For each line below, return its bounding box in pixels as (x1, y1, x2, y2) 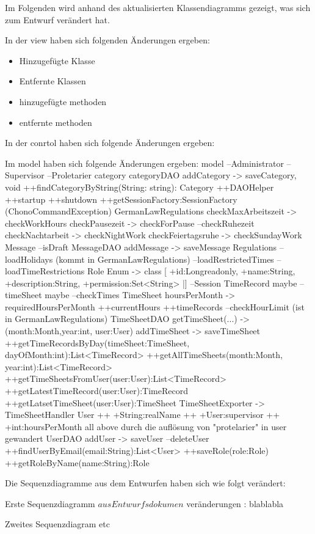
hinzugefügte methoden (19, 95, 107, 108)
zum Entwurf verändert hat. (5, 13, 110, 26)
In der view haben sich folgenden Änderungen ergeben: (5, 34, 210, 46)
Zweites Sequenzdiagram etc (5, 518, 110, 530)
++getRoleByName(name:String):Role (5, 456, 150, 469)
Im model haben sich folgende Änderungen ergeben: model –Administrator (5, 156, 284, 169)
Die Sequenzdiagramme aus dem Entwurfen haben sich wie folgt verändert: (5, 477, 286, 489)
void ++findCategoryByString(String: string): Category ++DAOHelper (5, 180, 274, 193)
